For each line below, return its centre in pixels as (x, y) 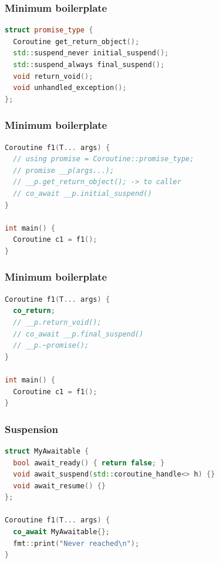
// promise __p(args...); (64, 170)
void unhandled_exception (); (70, 88)
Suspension (31, 429)
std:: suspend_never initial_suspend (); (91, 53)
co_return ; (34, 311)
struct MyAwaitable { (47, 451)
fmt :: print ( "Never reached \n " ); (76, 543)
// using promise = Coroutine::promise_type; (104, 159)
